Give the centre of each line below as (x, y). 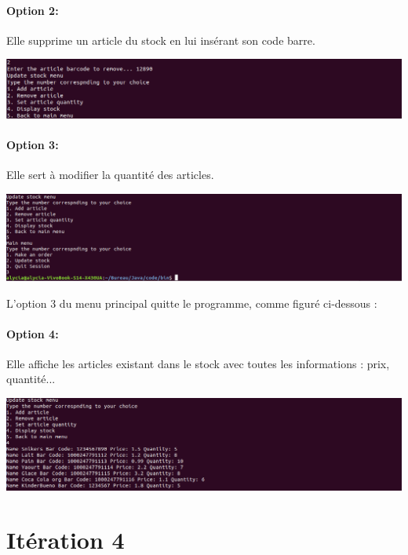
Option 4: (33, 333)
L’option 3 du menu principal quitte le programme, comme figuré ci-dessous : (192, 303)
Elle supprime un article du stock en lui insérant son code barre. (161, 40)
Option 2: (33, 10)
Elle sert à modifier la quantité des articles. (110, 175)
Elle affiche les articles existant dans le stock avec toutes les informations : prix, (198, 363)
